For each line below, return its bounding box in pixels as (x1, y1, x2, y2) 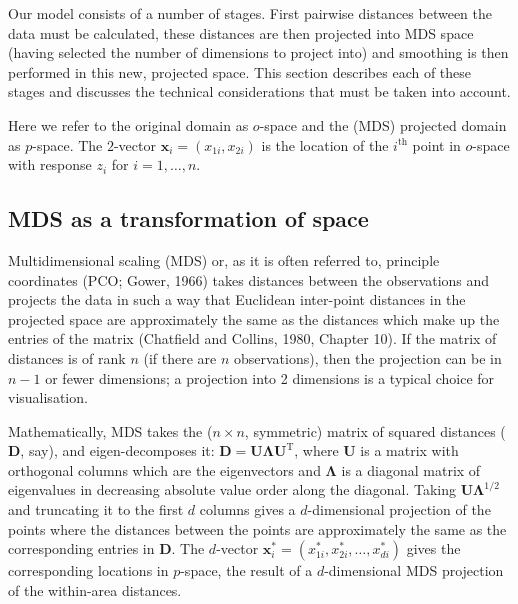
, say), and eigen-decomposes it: (20, 440, 215, 461)
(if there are (143, 347, 217, 368)
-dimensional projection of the (307, 499, 491, 520)
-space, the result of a (180, 560, 313, 581)
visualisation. (8, 387, 88, 408)
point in (412, 134, 461, 155)
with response (8, 154, 92, 175)
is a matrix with (360, 440, 459, 461)
